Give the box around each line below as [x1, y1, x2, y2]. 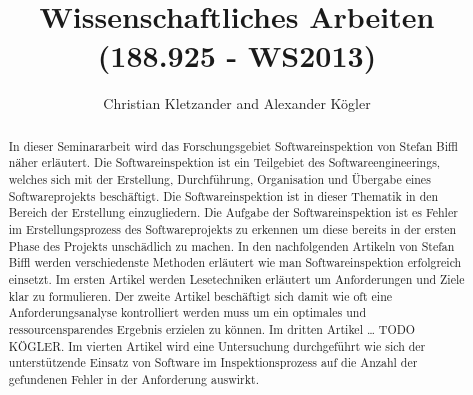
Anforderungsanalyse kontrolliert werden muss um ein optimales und [8, 304, 367, 321]
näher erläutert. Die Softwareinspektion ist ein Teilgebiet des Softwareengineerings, [8, 154, 441, 171]
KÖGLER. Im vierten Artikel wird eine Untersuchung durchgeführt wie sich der [8, 337, 426, 354]
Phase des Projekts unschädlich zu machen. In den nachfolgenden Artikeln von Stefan [8, 237, 455, 254]
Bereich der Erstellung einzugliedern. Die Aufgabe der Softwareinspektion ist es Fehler [8, 204, 458, 221]
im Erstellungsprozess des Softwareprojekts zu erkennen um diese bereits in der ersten [8, 220, 457, 237]
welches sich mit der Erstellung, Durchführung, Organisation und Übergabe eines [8, 171, 431, 188]
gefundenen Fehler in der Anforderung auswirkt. [8, 370, 259, 387]
